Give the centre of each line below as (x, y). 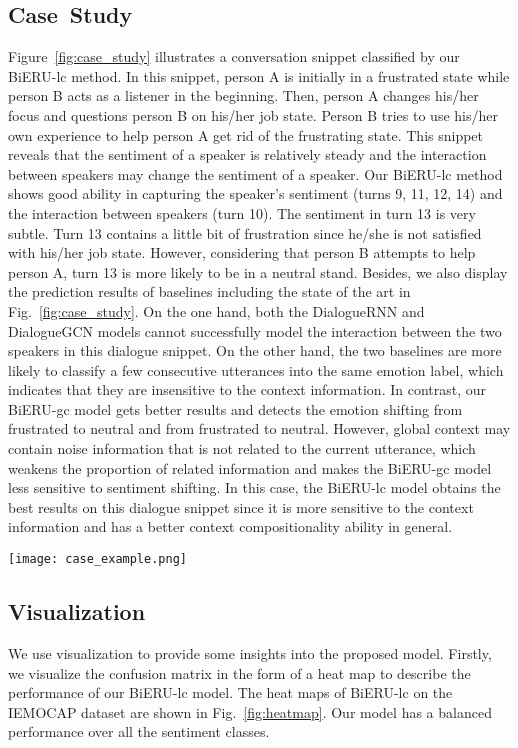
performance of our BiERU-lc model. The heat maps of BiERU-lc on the (230, 692)
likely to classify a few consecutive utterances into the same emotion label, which (256, 369)
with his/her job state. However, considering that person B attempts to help (242, 252)
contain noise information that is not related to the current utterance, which (242, 448)
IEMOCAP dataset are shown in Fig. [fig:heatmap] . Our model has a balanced (250, 711)
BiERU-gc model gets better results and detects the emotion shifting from (235, 408)
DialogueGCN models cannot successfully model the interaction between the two (255, 330)
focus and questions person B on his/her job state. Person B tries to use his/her (253, 114)
